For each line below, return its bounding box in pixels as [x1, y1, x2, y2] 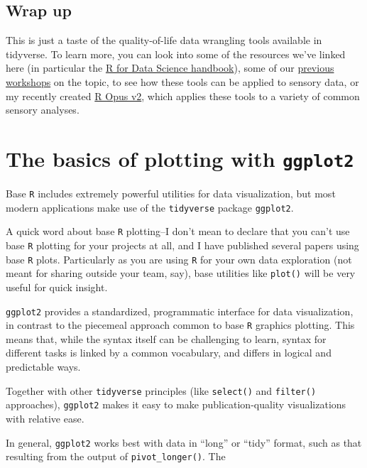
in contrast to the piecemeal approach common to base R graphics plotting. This [6, 317, 355, 332]
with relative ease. [6, 410, 84, 425]
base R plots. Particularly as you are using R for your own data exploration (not [6, 251, 352, 266]
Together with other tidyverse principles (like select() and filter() [6, 383, 317, 398]
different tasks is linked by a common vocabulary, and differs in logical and [6, 345, 332, 360]
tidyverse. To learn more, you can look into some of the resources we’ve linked [6, 46, 346, 61]
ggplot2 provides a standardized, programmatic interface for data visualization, [6, 303, 354, 318]
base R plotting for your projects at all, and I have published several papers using [6, 237, 359, 252]
